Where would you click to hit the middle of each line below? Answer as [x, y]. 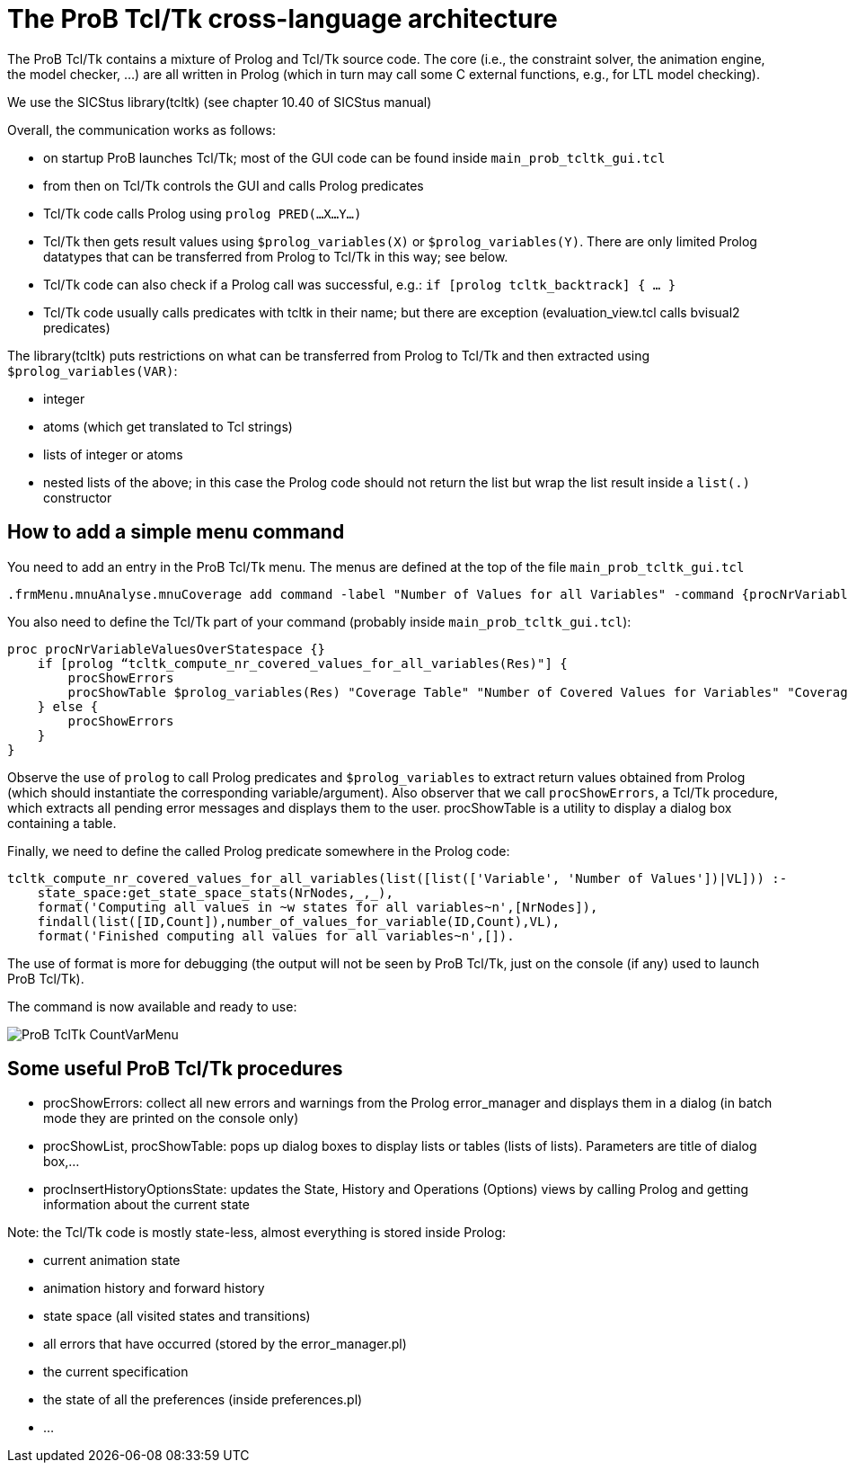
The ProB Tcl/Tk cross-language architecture [283, 19]
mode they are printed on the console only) [171, 1118]
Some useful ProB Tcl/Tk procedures [175, 1069]
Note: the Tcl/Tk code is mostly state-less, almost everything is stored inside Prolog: [257, 1233]
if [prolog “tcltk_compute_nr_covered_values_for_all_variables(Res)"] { [302, 663]
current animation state [112, 1261]
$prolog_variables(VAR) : [93, 370]
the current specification [116, 1372]
